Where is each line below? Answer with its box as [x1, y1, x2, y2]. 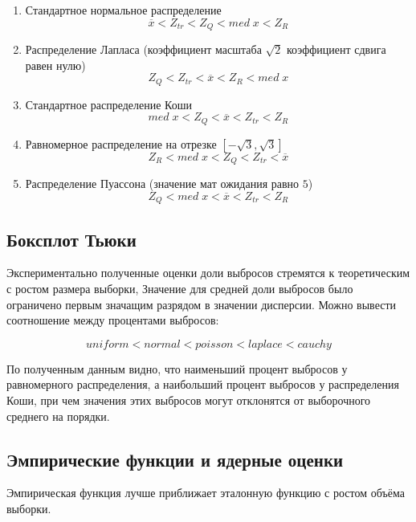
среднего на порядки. [6, 407, 110, 424]
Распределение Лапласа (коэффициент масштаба [25, 41, 262, 58]
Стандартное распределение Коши [25, 96, 193, 112]
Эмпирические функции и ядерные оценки [6, 447, 344, 471]
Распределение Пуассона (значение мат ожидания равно [25, 175, 300, 192]
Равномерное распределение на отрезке [25, 135, 217, 152]
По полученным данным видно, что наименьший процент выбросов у [6, 360, 348, 377]
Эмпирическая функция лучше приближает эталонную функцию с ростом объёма [6, 484, 405, 501]
